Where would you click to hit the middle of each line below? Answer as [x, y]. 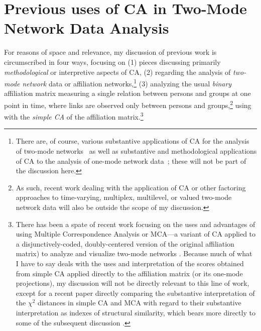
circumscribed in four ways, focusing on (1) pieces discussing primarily [112, 62]
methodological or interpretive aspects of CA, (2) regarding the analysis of [117, 72]
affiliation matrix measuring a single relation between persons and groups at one [127, 93]
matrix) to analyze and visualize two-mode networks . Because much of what [134, 253]
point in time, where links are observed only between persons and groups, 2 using [128, 104]
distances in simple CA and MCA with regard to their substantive [140, 303]
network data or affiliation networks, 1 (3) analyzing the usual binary [127, 83]
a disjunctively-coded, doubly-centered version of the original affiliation [125, 243]
